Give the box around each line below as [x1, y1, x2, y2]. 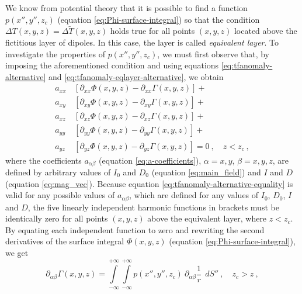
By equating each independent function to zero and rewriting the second [5, 223, 265, 236]
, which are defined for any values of [129, 189, 259, 201]
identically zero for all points [5, 212, 108, 224]
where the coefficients [5, 154, 82, 166]
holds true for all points [110, 25, 195, 37]
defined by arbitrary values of [5, 165, 111, 178]
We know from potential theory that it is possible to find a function [5, 2, 248, 13]
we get [5, 247, 29, 258]
